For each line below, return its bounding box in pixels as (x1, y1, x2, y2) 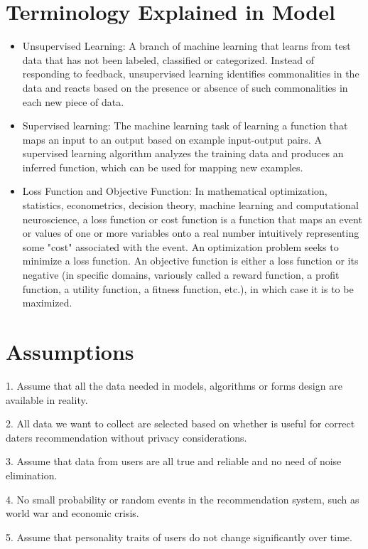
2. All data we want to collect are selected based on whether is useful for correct (6, 416, 355, 431)
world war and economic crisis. (6, 506, 139, 521)
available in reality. (6, 392, 88, 407)
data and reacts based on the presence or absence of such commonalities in (22, 80, 348, 95)
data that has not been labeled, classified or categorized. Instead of (22, 52, 315, 67)
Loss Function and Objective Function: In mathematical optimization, (22, 183, 328, 198)
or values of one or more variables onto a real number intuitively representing (22, 225, 359, 240)
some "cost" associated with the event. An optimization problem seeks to (22, 239, 339, 254)
